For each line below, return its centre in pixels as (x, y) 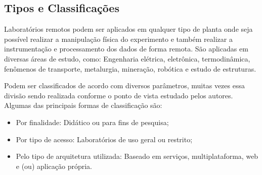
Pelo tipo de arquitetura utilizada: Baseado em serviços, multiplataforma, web (137, 156)
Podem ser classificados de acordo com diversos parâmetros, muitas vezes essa (124, 85)
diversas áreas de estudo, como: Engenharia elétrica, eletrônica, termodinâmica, (127, 58)
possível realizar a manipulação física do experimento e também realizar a (118, 39)
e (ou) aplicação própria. (54, 166)
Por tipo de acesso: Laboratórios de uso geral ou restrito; (104, 139)
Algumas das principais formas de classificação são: (83, 105)
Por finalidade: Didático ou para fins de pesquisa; (92, 122)
